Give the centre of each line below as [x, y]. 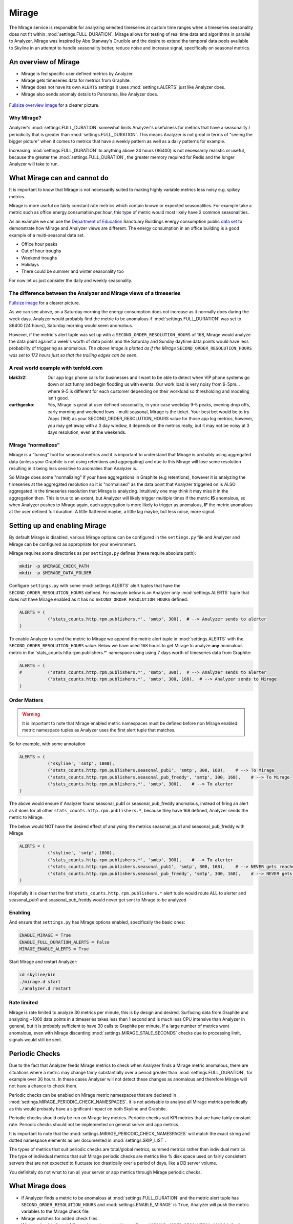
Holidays [30, 265]
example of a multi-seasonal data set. [47, 235]
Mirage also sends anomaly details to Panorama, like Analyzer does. [90, 94]
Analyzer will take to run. [34, 164]
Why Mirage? [25, 118]
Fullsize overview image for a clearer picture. [54, 105]
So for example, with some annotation [47, 744]
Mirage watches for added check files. [60, 1218]
